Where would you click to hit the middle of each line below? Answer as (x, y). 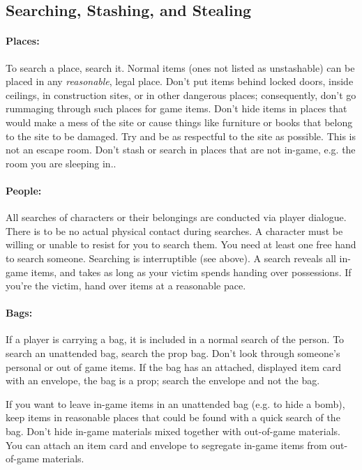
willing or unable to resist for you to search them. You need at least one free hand (181, 244)
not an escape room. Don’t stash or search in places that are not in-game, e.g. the (181, 150)
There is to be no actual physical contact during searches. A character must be (174, 230)
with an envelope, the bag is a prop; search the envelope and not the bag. (163, 380)
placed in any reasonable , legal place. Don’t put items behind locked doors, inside (180, 81)
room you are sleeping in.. (61, 163)
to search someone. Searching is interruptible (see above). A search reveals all (171, 258)
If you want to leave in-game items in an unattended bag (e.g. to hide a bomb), (175, 403)
